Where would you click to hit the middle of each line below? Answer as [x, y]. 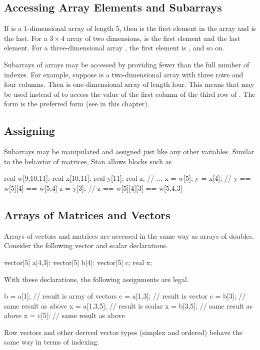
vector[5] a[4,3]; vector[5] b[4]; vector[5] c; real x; [78, 262]
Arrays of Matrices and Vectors [87, 214]
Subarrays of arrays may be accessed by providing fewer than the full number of [127, 64]
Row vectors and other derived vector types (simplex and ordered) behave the [123, 332]
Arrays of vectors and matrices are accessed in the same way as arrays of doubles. [129, 235]
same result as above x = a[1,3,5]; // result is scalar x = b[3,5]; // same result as [128, 305]
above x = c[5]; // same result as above [64, 315]
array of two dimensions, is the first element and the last [153, 38]
